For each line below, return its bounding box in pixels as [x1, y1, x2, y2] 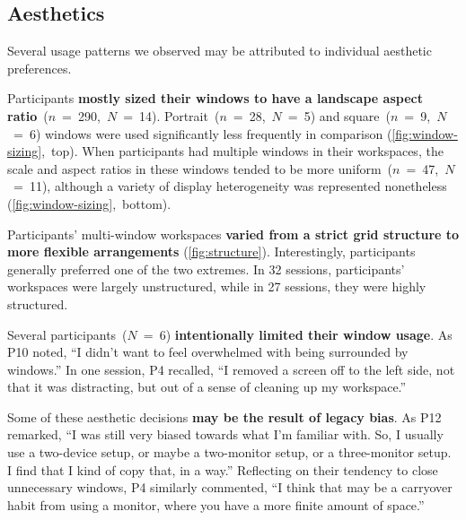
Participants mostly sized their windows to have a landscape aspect [7, 89, 423, 108]
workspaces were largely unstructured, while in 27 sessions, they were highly [7, 277, 426, 296]
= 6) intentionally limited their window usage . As [143, 325, 453, 343]
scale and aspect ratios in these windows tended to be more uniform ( [7, 159, 393, 178]
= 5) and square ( [287, 106, 391, 125]
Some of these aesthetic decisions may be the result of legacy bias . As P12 [7, 407, 442, 426]
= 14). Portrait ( [123, 106, 220, 125]
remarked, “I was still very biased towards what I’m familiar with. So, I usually [7, 425, 444, 444]
